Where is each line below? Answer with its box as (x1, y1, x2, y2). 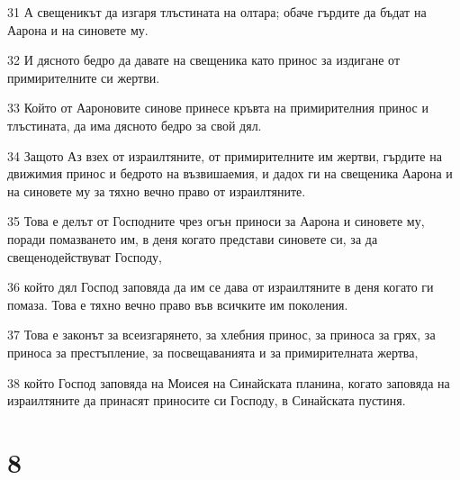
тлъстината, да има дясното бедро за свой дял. (7, 115, 262, 134)
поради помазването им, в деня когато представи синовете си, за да (7, 229, 378, 248)
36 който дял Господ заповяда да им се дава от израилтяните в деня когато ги (7, 277, 434, 296)
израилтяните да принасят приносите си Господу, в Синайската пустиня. (7, 391, 406, 410)
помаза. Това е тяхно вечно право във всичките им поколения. (7, 294, 348, 313)
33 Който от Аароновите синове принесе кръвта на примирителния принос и (7, 98, 428, 117)
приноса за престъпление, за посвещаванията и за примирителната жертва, (7, 342, 419, 361)
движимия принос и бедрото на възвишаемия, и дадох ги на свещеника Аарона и (7, 164, 453, 183)
